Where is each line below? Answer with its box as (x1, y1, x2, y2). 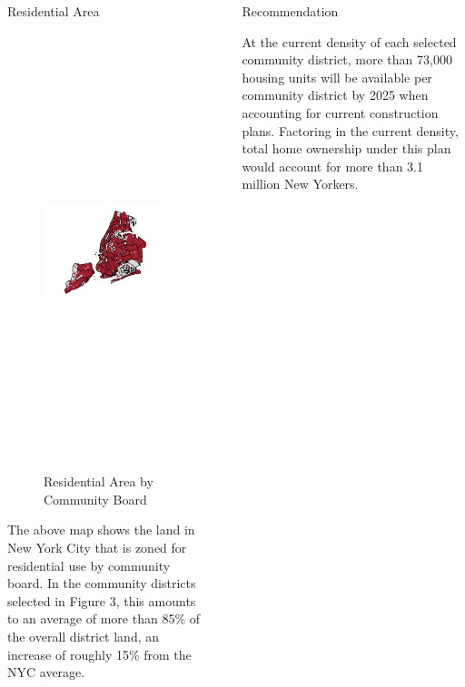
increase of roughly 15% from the (7, 644, 192, 663)
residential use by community (7, 555, 171, 574)
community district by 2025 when (242, 85, 429, 104)
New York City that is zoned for (7, 537, 187, 556)
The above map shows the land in (7, 520, 195, 539)
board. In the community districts (7, 574, 196, 593)
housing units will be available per (242, 67, 432, 86)
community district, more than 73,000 (242, 50, 452, 69)
